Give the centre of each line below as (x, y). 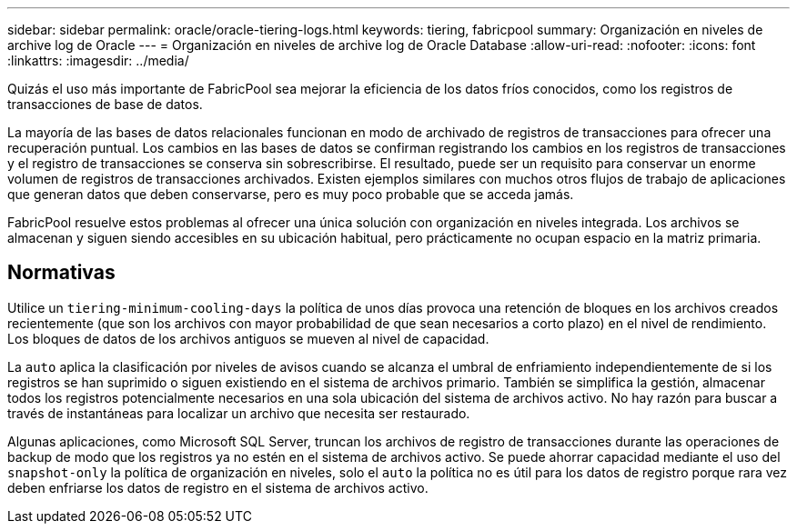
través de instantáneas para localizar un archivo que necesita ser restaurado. (239, 413)
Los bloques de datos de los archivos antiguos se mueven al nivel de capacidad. (248, 338)
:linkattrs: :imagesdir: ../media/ (98, 60)
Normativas (61, 273)
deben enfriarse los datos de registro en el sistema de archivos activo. (218, 487)
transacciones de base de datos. (105, 104)
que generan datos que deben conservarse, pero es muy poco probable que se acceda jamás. (291, 194)
